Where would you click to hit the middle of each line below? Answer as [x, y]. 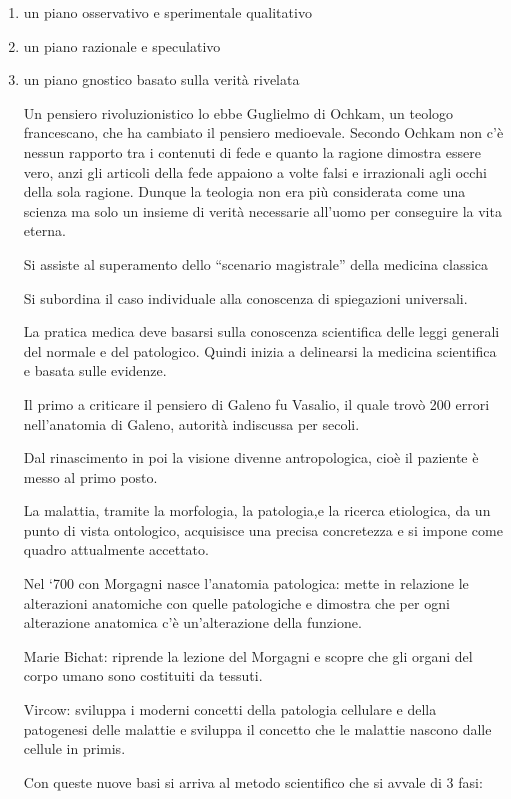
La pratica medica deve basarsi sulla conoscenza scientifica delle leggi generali [261, 331]
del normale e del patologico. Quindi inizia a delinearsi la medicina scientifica [260, 350]
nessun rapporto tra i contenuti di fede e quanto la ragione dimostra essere [252, 151]
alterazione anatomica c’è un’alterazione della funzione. [192, 622]
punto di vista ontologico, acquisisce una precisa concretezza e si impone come [263, 529]
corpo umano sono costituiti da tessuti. [143, 675]
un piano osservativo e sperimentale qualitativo [167, 12]
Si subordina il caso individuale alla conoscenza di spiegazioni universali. [245, 297]
